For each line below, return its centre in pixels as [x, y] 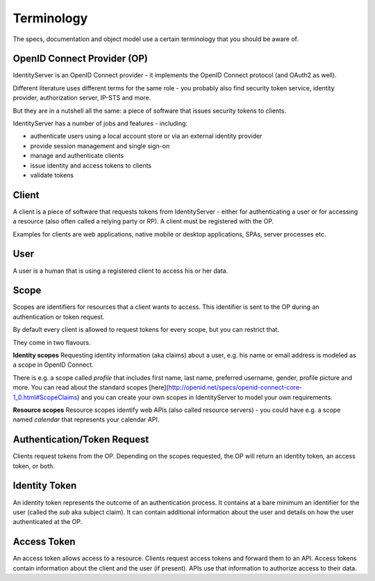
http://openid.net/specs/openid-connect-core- [235, 388]
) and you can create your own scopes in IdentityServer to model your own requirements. [205, 397]
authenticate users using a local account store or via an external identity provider [146, 136]
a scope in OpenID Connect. [53, 365]
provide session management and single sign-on [100, 145]
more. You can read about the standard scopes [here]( [91, 388]
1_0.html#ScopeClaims [45, 397]
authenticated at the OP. [48, 522]
